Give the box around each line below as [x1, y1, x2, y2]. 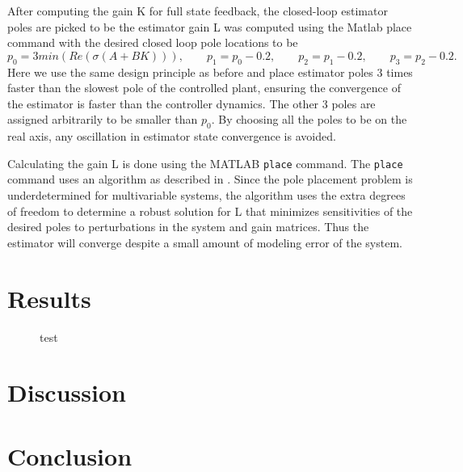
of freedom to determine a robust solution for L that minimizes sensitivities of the [7, 202, 413, 219]
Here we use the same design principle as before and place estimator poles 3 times [7, 63, 413, 80]
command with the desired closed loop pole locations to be [7, 34, 298, 51]
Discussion [7, 376, 126, 409]
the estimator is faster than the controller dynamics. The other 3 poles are [7, 95, 376, 112]
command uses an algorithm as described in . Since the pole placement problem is [7, 171, 413, 188]
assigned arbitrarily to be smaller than [7, 111, 198, 128]
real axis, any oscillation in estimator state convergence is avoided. [7, 128, 336, 145]
